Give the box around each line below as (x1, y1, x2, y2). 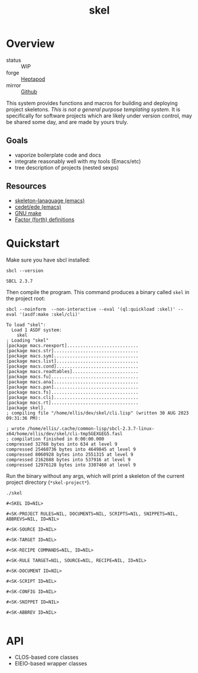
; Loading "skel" (6, 337, 49, 343)
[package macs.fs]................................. (6, 389, 139, 395)
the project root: (6, 295, 46, 302)
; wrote (6, 425, 25, 432)
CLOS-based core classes (14, 653, 79, 661)
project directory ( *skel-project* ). (6, 479, 90, 486)
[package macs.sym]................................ (6, 353, 139, 359)
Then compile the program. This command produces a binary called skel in (6, 288, 190, 295)
